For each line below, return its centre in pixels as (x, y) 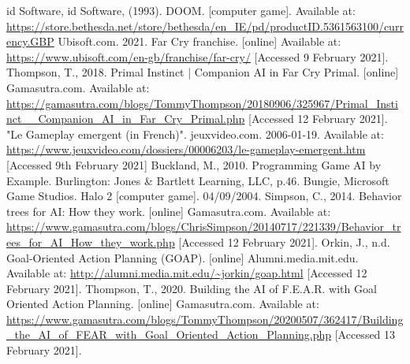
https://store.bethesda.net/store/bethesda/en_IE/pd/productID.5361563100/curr (205, 26)
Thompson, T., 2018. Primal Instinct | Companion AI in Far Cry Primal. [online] (203, 72)
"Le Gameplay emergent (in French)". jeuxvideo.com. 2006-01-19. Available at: (195, 134)
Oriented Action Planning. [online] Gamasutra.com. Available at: (163, 304)
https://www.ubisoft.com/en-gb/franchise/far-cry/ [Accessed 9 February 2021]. (198, 56)
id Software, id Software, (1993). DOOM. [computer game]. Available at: (181, 10)
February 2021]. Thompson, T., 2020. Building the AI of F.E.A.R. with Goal (192, 288)
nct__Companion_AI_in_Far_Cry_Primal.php (126, 119)
